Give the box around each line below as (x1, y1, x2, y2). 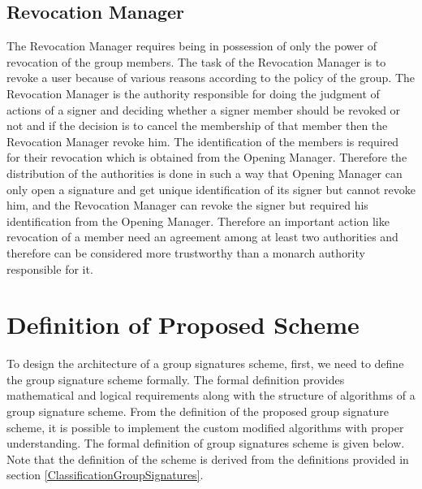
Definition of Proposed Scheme (6, 308, 360, 341)
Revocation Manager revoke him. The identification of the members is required (6, 132, 399, 149)
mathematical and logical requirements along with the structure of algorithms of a (6, 387, 416, 404)
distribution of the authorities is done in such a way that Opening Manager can (6, 164, 403, 181)
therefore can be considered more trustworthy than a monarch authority (6, 244, 365, 261)
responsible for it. (6, 260, 93, 277)
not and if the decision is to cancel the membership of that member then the (6, 117, 388, 134)
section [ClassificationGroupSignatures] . (6, 466, 204, 483)
